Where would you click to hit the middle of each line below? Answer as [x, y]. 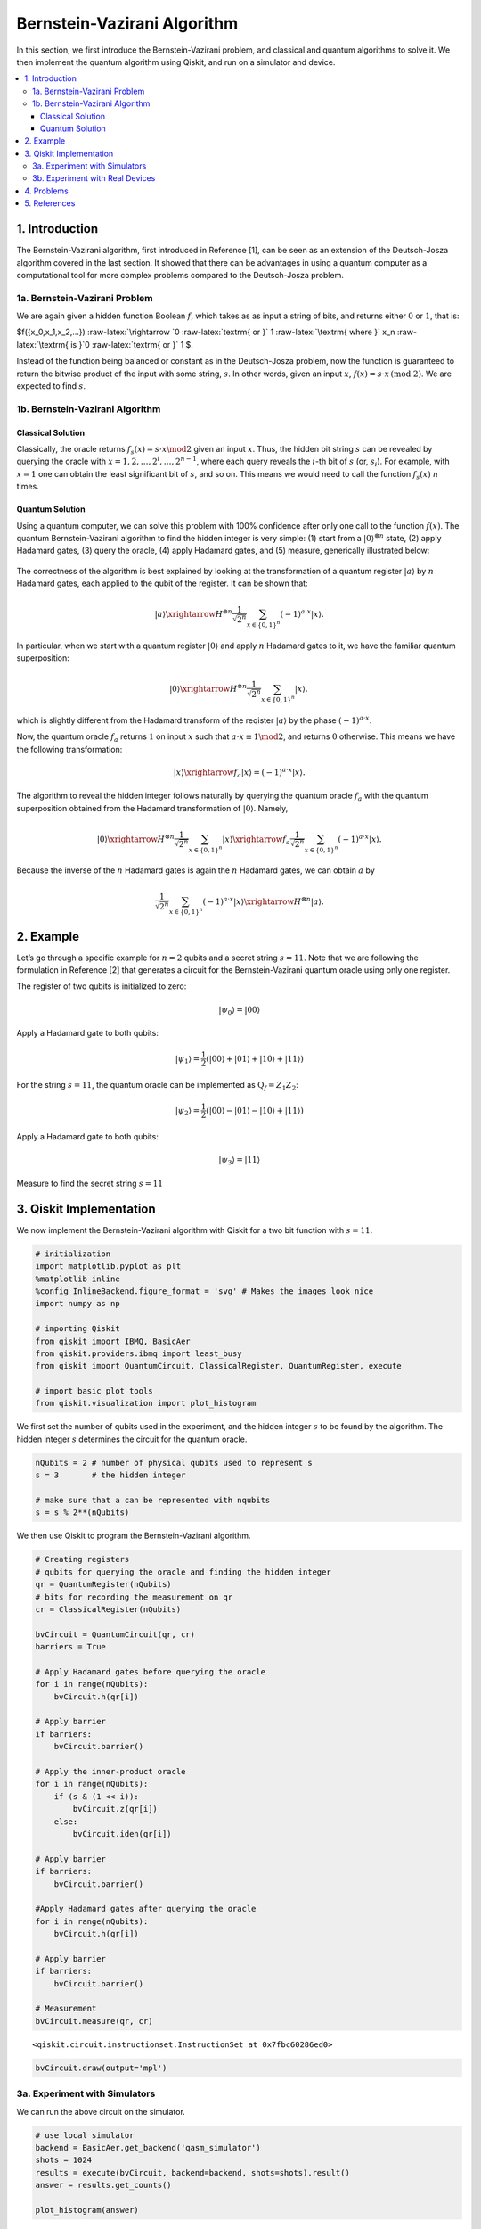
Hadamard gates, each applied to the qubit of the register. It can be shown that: [162, 583]
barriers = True [71, 1647]
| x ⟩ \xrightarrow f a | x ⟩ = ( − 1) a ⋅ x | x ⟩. [240, 773]
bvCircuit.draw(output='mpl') [101, 2068]
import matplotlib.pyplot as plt [108, 1267]
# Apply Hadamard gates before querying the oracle [151, 1671]
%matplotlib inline [77, 1279]
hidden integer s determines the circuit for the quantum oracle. [132, 1439]
